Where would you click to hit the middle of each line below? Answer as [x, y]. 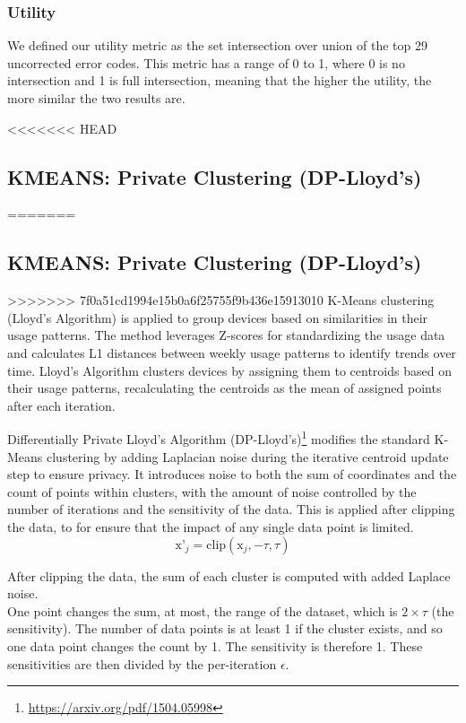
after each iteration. [61, 405]
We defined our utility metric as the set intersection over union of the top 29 [217, 45]
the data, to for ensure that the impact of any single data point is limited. [211, 526]
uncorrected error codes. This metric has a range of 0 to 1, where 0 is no [206, 62]
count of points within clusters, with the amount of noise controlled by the [212, 491]
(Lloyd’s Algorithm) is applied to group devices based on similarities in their [218, 317]
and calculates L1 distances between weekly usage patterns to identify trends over [232, 352]
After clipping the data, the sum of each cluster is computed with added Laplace [229, 575]
